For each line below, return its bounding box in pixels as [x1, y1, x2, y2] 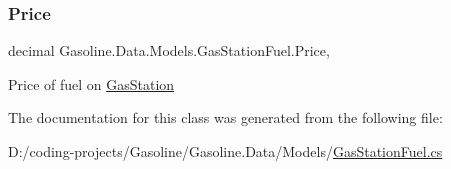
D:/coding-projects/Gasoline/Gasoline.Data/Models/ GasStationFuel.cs [8, 141, 443, 161]
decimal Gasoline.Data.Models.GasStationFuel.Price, [8, 40, 330, 61]
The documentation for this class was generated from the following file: [8, 107, 443, 128]
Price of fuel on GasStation [8, 73, 175, 94]
